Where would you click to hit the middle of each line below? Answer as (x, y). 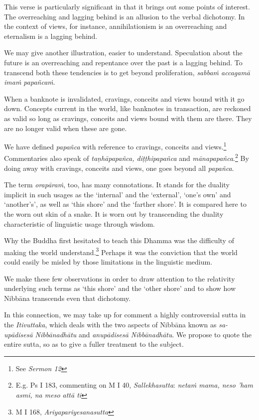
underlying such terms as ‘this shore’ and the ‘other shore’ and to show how (120, 288)
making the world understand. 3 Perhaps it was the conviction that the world (121, 251)
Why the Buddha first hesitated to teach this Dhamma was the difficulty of (119, 240)
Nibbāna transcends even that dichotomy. (67, 298)
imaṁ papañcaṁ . (30, 82)
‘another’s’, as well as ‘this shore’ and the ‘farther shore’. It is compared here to (125, 204)
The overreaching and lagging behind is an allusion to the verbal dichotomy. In (125, 16)
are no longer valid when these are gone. (65, 128)
